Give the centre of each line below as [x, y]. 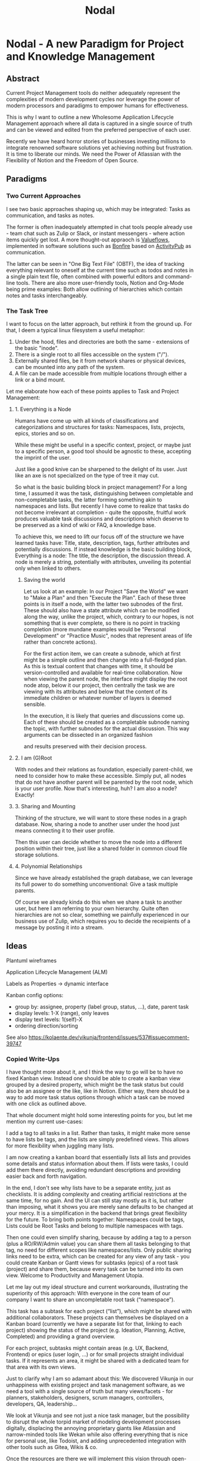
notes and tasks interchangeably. [47, 295]
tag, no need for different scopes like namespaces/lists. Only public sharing [99, 1250]
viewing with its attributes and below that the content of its [96, 691]
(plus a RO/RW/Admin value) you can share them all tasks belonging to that [98, 1244]
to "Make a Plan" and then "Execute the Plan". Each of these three [105, 597]
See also [17, 1037]
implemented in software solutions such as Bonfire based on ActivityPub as [99, 246]
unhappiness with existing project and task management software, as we [96, 1385]
